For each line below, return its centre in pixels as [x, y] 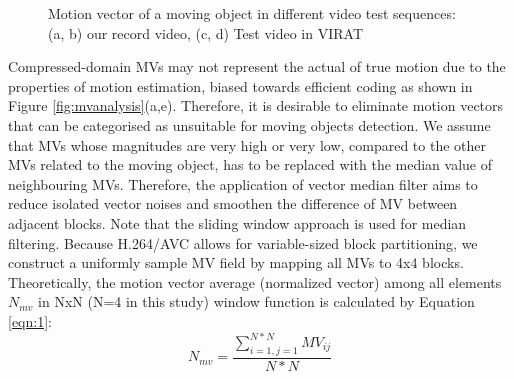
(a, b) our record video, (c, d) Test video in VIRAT [205, 32]
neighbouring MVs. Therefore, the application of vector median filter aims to [243, 183]
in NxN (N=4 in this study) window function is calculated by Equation [256, 301]
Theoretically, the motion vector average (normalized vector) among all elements [255, 281]
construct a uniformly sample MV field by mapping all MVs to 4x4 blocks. [236, 262]
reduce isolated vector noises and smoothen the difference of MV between [233, 203]
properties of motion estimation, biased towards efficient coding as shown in [240, 85]
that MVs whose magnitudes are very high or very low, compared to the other [247, 144]
